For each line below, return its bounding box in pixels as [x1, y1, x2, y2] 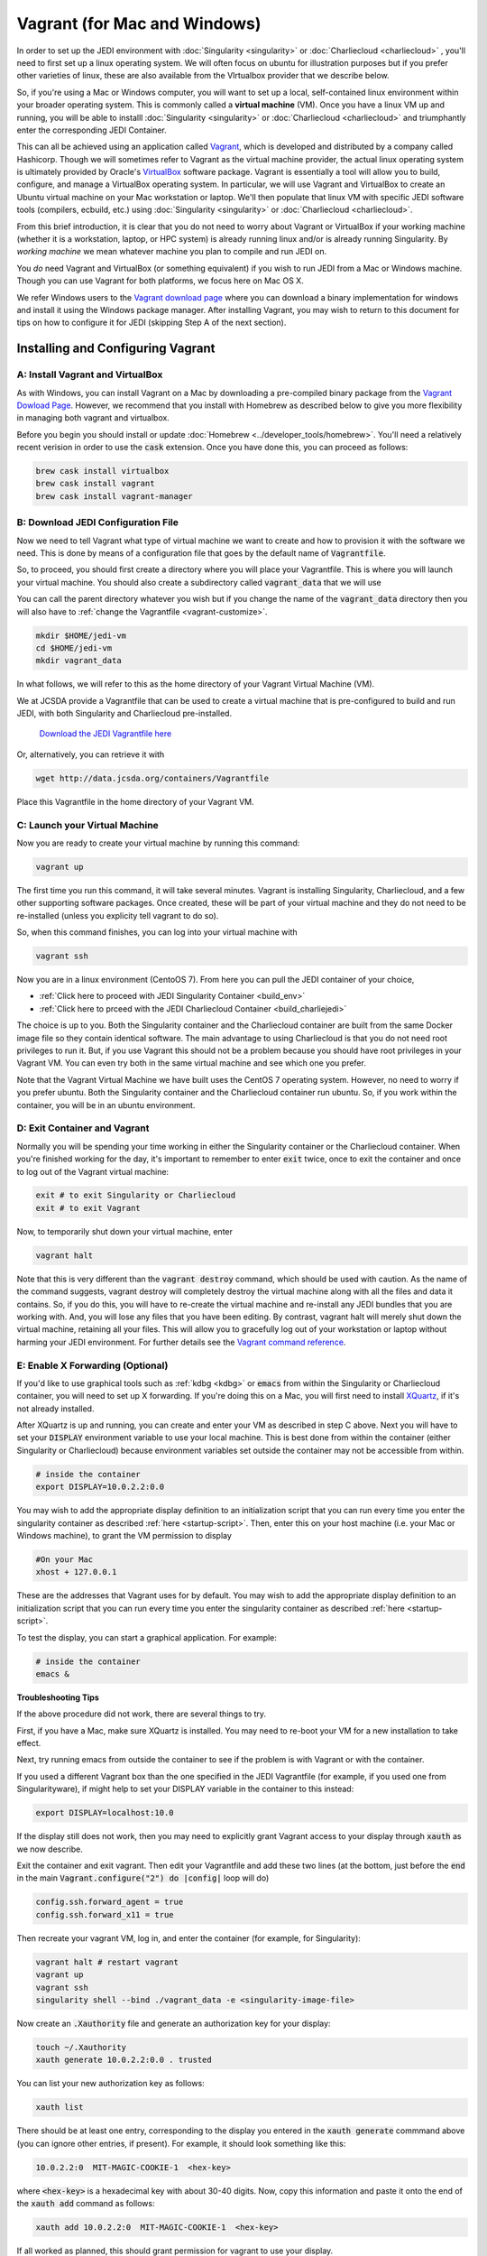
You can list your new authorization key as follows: [16, 2078, 205, 2089]
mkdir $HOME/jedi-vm [35, 630, 126, 641]
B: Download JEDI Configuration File [16, 516, 179, 529]
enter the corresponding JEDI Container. [16, 125, 167, 135]
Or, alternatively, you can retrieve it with [16, 749, 165, 760]
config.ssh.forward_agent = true [35, 1897, 184, 1908]
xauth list [35, 2103, 84, 2113]
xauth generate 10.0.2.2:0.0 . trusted [35, 2055, 212, 2066]
